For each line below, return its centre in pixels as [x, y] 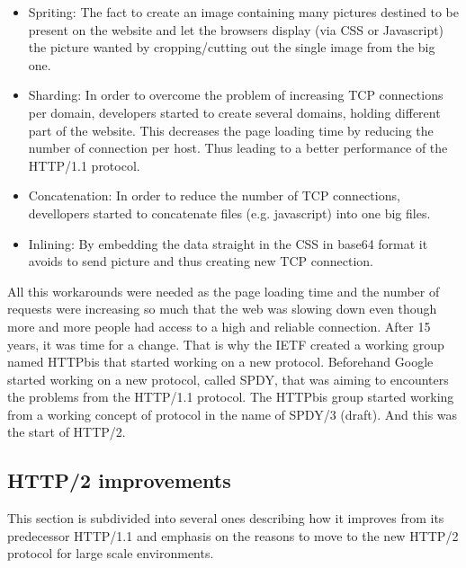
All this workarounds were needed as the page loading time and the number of [224, 291]
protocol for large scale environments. [111, 553]
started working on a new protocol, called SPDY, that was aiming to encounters [228, 379]
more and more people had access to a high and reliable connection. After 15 [219, 326]
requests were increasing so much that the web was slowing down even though [222, 309]
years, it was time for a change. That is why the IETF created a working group [226, 344]
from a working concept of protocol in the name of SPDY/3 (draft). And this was [233, 414]
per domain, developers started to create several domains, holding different [234, 112]
